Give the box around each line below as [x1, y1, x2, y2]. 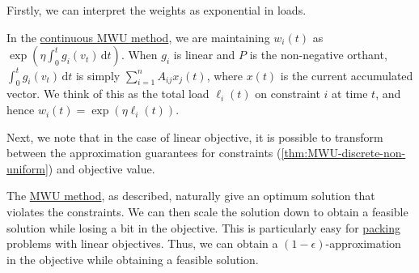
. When [121, 46, 158, 63]
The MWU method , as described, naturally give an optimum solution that [6, 187, 375, 204]
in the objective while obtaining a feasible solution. [6, 250, 259, 267]
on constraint [255, 85, 320, 102]
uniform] [6, 160, 49, 177]
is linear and [173, 46, 235, 63]
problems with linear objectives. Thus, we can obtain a [6, 235, 278, 252]
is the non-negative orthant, [249, 46, 387, 63]
